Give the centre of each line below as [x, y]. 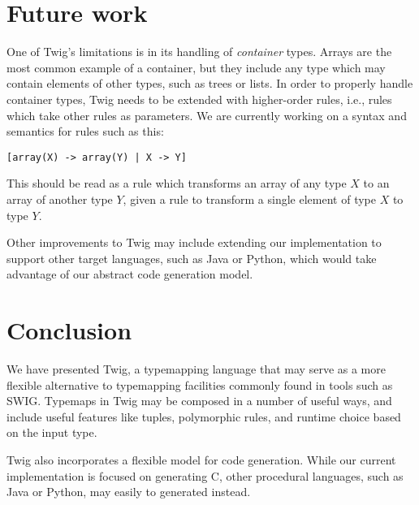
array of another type [60, 199]
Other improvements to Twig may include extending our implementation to [194, 242]
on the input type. [52, 432]
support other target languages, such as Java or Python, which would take [192, 258]
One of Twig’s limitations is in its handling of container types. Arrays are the [199, 52]
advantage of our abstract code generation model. [130, 274]
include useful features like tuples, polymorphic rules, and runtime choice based [204, 416]
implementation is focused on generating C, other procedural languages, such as [205, 475]
